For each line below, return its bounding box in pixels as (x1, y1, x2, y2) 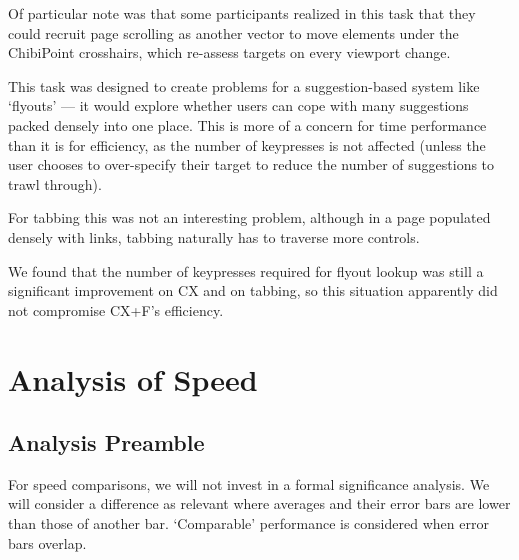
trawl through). (8, 173, 102, 194)
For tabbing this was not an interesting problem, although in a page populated (8, 207, 491, 228)
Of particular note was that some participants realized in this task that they (8, 3, 476, 23)
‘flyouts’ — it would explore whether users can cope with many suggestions (8, 95, 469, 116)
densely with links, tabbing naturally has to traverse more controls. (8, 226, 420, 247)
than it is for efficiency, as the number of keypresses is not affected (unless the (8, 134, 486, 155)
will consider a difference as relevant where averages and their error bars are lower (8, 493, 511, 514)
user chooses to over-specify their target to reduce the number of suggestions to (8, 154, 495, 175)
